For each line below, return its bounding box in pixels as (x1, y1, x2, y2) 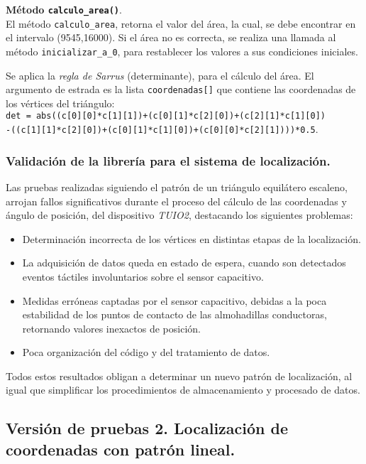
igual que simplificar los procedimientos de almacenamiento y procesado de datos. (6, 382, 360, 397)
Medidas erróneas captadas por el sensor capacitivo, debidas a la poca (22, 293, 327, 308)
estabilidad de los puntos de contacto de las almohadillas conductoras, (22, 307, 327, 322)
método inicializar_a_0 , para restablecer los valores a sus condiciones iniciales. (6, 43, 358, 58)
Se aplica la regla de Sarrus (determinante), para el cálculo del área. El (6, 68, 314, 82)
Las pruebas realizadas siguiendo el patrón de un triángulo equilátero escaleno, (6, 179, 348, 194)
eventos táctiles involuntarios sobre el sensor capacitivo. (22, 269, 264, 284)
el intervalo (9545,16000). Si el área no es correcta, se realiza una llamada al (6, 30, 336, 45)
